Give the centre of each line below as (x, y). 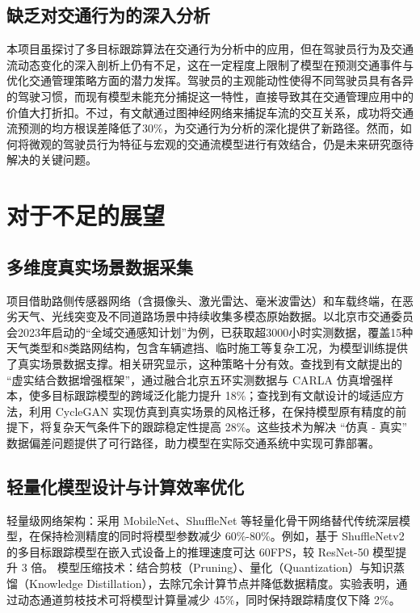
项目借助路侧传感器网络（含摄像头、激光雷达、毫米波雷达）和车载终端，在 (204, 300)
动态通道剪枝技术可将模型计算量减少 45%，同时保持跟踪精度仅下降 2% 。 (209, 599)
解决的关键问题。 (52, 160)
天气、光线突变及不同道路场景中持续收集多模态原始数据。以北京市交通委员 (215, 316)
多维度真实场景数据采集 (100, 266)
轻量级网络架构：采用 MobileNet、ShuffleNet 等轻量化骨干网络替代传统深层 (203, 520)
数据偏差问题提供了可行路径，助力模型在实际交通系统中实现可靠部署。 (193, 442)
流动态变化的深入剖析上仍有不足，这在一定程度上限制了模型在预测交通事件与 (210, 64)
